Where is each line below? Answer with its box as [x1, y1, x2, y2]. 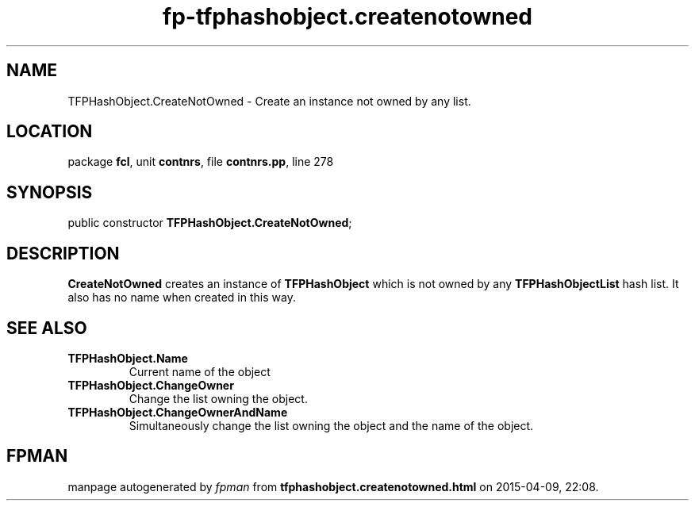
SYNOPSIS [6, 182, 93, 202]
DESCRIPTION [6, 243, 120, 263]
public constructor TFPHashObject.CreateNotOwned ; [67, 216, 352, 230]
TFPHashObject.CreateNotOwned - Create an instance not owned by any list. [67, 94, 471, 108]
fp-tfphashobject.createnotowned [162, 3, 532, 30]
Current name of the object [129, 364, 271, 378]
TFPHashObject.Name [67, 351, 188, 365]
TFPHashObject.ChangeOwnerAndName [67, 405, 288, 419]
